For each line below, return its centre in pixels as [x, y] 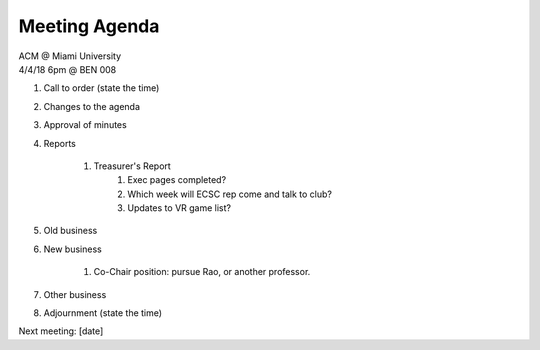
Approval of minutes [85, 125]
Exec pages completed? [177, 180]
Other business [75, 294]
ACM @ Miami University [70, 56]
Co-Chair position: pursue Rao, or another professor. [202, 272]
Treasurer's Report [132, 166]
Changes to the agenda [91, 106]
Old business [70, 231]
